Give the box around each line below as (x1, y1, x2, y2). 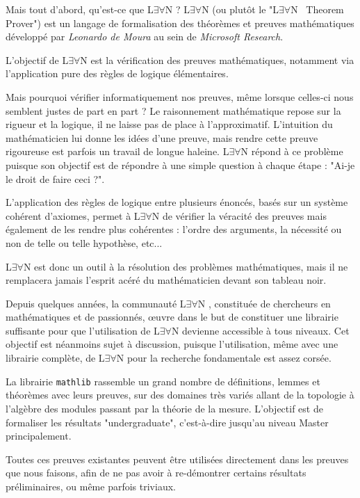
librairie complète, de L (6, 351, 105, 365)
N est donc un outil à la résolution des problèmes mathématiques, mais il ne (23, 259, 348, 273)
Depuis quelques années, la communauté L (6, 296, 186, 310)
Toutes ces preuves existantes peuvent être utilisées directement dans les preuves (6, 451, 349, 466)
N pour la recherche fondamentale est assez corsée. (116, 351, 332, 365)
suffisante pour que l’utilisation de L (6, 323, 160, 337)
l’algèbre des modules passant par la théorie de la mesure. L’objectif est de (6, 401, 323, 415)
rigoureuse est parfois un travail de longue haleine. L (6, 144, 229, 159)
